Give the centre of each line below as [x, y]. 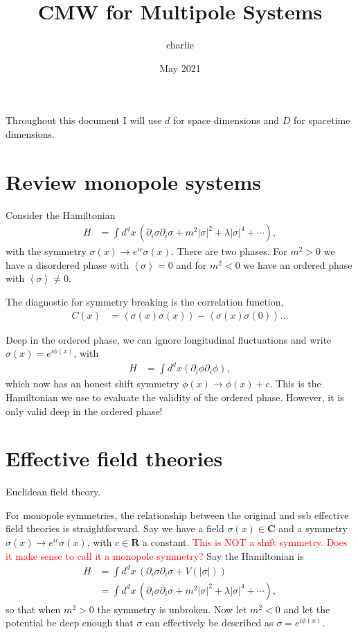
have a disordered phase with [67, 264]
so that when [33, 609]
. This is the [295, 384]
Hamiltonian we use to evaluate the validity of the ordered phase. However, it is [175, 397]
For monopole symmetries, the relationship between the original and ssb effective [177, 514]
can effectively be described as [209, 623]
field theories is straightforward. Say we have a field [115, 528]
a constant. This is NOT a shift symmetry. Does [245, 542]
